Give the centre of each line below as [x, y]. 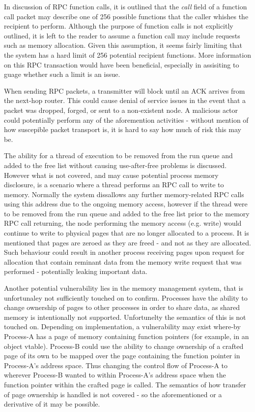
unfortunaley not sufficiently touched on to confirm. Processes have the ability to [126, 297]
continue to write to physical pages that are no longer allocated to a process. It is [127, 233]
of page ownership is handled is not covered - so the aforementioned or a [113, 394]
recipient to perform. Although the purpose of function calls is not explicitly [119, 26]
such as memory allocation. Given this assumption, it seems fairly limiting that [123, 45]
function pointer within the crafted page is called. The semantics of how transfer [125, 384]
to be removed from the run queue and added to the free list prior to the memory [127, 213]
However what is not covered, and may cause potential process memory [111, 175]
